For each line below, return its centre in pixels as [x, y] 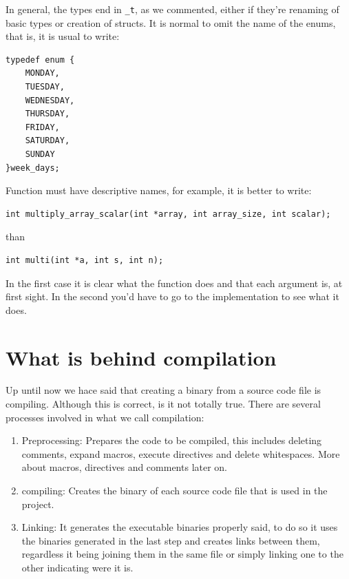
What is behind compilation [141, 357]
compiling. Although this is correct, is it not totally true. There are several [163, 404]
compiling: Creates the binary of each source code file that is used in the [174, 491]
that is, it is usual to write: [63, 36]
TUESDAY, [45, 87]
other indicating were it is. [77, 567]
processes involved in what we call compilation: [105, 417]
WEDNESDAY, [50, 100]
